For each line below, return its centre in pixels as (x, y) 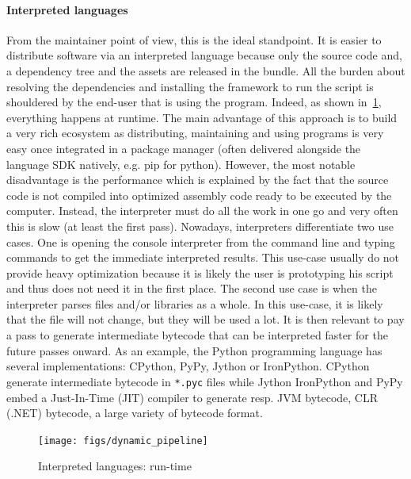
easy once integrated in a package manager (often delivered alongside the (184, 148)
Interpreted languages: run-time (115, 466)
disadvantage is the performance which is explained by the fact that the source (198, 180)
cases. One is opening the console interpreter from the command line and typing (201, 241)
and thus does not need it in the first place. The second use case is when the (192, 288)
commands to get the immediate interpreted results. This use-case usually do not (203, 257)
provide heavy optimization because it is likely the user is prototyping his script (200, 272)
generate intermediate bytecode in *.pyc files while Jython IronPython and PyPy (205, 381)
